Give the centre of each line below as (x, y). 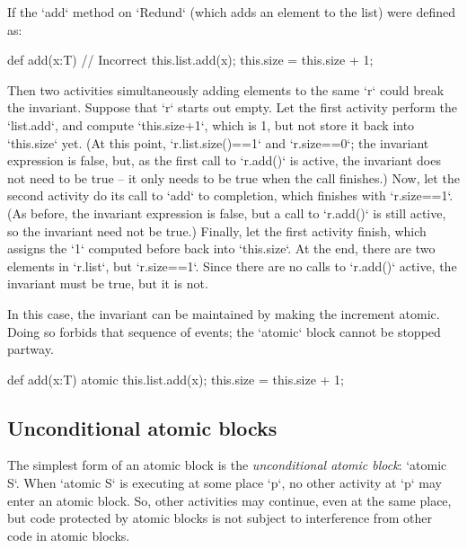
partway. (31, 349)
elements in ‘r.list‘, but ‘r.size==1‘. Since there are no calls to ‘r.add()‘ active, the (232, 265)
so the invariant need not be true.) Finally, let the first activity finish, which (217, 230)
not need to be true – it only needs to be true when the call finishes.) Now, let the (233, 177)
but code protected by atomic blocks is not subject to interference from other (220, 518)
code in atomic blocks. (69, 535)
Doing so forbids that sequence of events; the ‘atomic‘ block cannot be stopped (224, 331)
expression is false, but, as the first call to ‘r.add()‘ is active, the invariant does (224, 160)
